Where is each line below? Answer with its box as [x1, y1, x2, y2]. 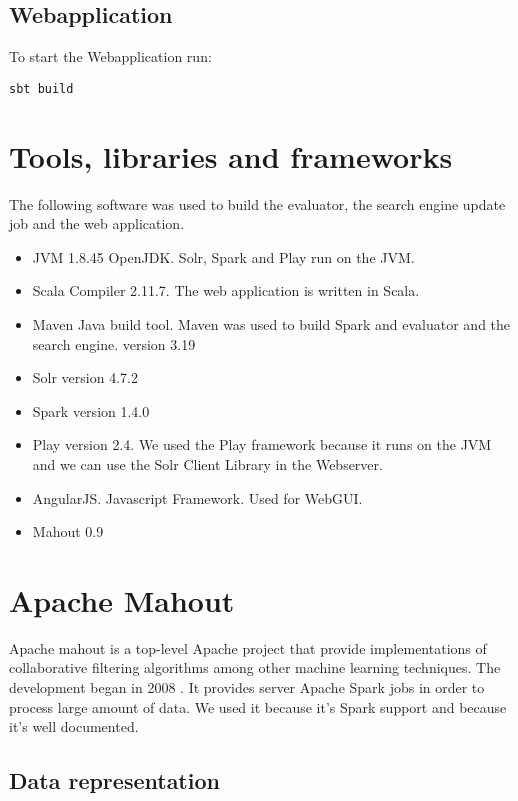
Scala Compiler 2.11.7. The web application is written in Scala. [32, 280, 420, 301]
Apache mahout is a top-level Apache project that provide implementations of [9, 637, 487, 658]
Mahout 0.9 [32, 521, 104, 542]
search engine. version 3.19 [32, 333, 196, 354]
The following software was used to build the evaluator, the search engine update [9, 193, 506, 214]
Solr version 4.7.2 [32, 367, 138, 388]
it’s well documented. [9, 716, 139, 737]
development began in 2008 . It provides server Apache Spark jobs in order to [9, 677, 485, 698]
